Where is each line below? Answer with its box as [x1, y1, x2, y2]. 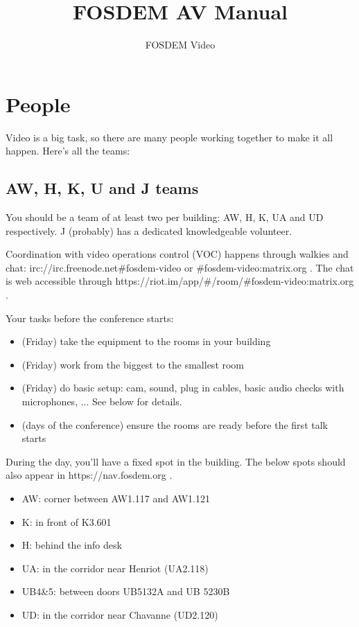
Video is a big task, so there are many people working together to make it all [6, 130, 333, 144]
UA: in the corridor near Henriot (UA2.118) [21, 560, 209, 575]
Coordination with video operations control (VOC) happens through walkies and [6, 247, 349, 261]
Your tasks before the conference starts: [6, 310, 174, 325]
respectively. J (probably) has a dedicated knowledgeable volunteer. [6, 223, 292, 238]
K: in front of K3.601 [21, 514, 112, 529]
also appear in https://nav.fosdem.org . [6, 468, 173, 482]
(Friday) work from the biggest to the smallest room [21, 357, 245, 371]
